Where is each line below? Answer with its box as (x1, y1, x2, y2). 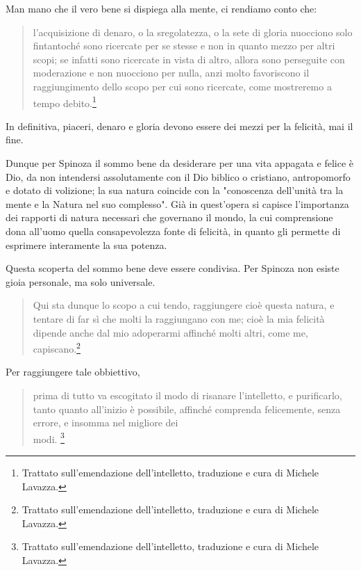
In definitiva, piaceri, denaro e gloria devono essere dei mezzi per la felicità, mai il (6, 118, 353, 133)
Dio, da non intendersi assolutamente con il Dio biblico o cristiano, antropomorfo (6, 169, 351, 184)
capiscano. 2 (33, 339, 81, 355)
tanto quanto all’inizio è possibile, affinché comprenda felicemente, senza (33, 401, 341, 416)
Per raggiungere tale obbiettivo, (6, 364, 140, 379)
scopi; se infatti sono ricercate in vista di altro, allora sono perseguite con (33, 51, 345, 66)
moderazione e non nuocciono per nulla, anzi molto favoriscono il (33, 65, 310, 80)
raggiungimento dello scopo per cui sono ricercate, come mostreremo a (33, 79, 332, 93)
